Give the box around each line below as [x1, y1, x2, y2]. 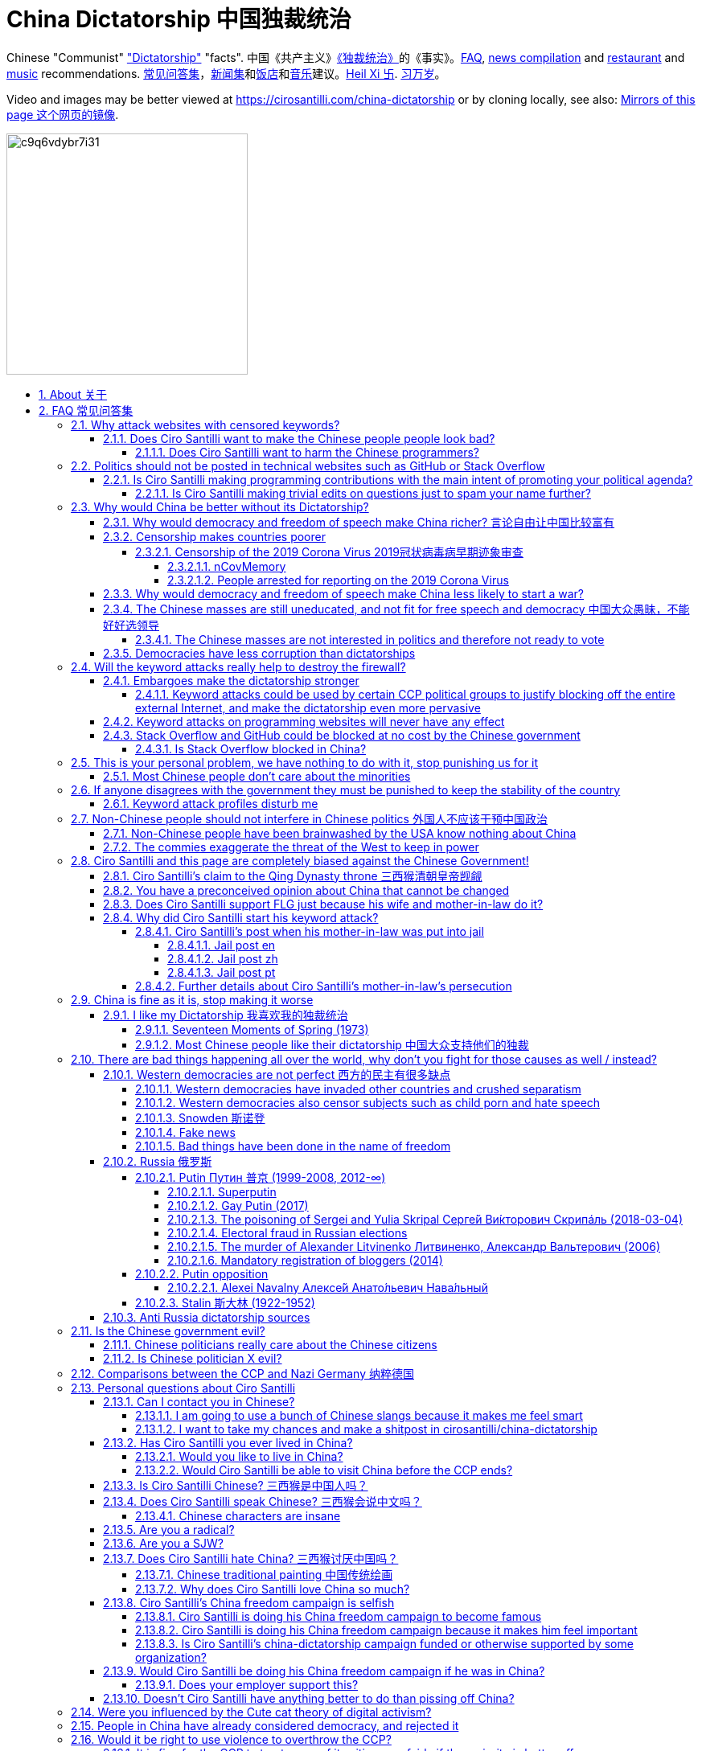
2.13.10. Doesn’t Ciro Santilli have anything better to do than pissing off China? [103, 1691, 515, 1705]
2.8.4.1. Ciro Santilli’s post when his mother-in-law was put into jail [135, 924, 484, 938]
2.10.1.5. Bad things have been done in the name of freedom [135, 1138, 451, 1153]
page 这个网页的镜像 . [6, 107, 119, 121]
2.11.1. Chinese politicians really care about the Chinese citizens [103, 1337, 437, 1351]
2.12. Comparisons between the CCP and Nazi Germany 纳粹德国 [71, 1366, 414, 1380]
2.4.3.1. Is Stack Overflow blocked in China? [135, 741, 367, 756]
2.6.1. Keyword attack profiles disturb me [103, 796, 318, 810]
